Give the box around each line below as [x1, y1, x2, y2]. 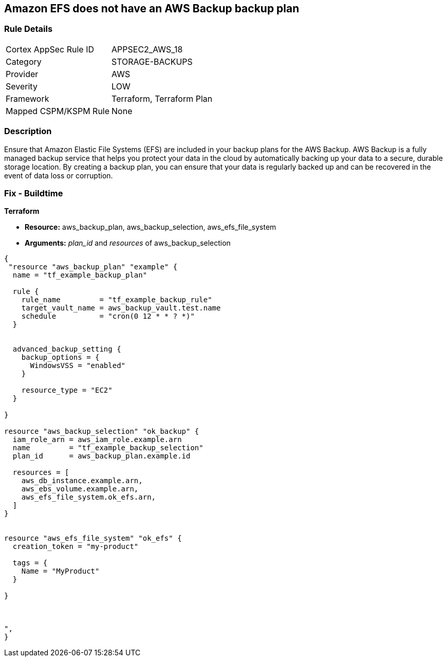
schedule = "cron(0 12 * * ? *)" [21, 312, 195, 321]
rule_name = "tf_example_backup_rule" [21, 296, 212, 304]
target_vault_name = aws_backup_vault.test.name [21, 304, 221, 313]
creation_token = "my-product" [12, 542, 139, 551]
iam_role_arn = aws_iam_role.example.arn [12, 435, 182, 444]
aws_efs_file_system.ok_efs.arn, [21, 493, 156, 502]
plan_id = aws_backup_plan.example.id [12, 452, 191, 461]
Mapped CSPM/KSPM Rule [6, 105, 110, 116]
